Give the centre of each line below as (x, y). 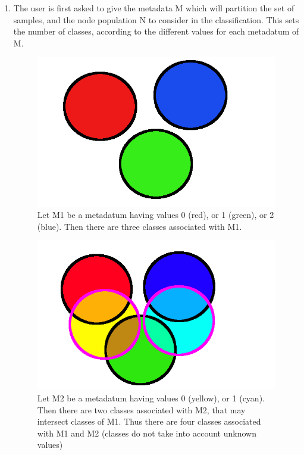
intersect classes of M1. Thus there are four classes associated (149, 421)
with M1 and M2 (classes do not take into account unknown (147, 433)
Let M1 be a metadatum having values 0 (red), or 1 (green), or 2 (156, 215)
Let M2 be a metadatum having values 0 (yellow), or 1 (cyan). (151, 398)
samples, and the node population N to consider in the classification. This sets (156, 19)
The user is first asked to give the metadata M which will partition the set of (154, 8)
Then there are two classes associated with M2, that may (141, 409)
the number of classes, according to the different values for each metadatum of (156, 31)
